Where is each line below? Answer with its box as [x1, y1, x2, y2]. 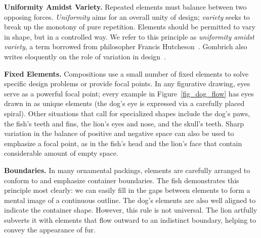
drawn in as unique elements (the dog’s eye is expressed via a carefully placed [4, 98, 245, 109]
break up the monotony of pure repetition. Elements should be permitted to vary [4, 21, 255, 32]
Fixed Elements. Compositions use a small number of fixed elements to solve [4, 68, 249, 79]
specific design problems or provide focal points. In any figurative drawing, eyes [4, 78, 250, 89]
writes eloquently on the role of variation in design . [4, 51, 166, 61]
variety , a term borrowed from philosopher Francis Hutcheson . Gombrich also [4, 41, 247, 52]
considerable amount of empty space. [4, 148, 118, 158]
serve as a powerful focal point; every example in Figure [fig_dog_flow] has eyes [4, 88, 254, 98]
